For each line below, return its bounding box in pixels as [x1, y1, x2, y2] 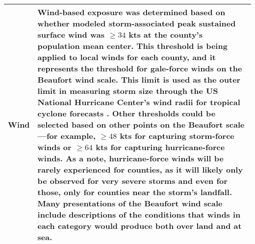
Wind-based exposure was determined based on [37, 6, 226, 18]
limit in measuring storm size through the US [37, 85, 218, 96]
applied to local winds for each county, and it [37, 51, 216, 63]
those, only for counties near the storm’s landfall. [37, 186, 232, 198]
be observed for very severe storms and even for [37, 175, 228, 186]
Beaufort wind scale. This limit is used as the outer [37, 74, 241, 85]
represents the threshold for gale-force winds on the [37, 63, 242, 74]
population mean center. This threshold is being [37, 40, 228, 51]
